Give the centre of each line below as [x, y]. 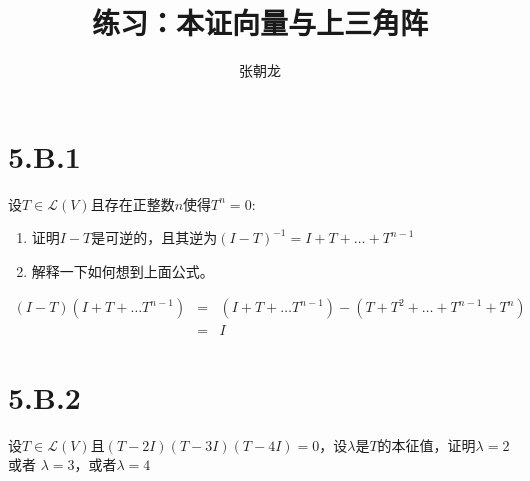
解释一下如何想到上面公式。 [122, 270]
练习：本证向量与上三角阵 [259, 22]
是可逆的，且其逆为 [154, 237]
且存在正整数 [132, 203]
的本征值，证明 [426, 444]
